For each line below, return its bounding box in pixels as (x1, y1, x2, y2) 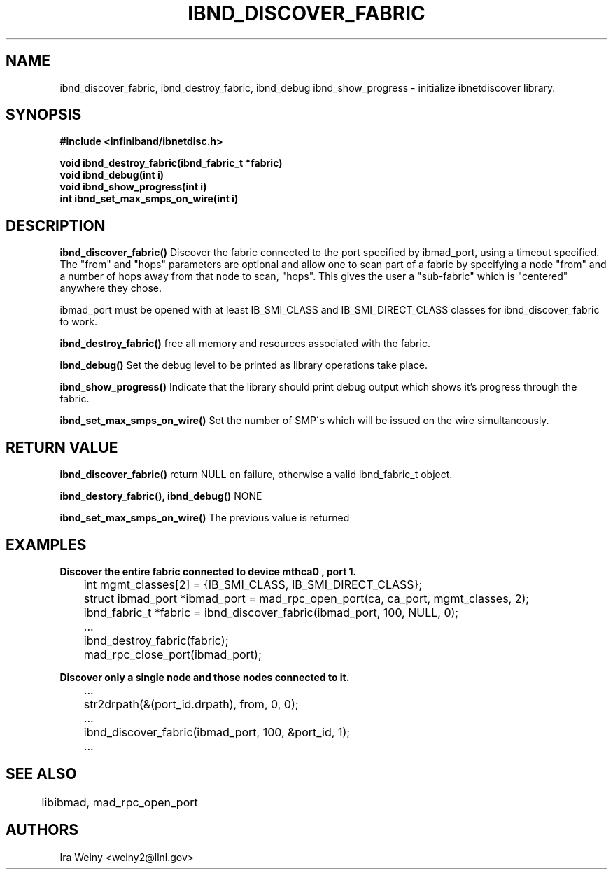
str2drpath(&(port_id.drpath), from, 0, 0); (83, 696, 299, 711)
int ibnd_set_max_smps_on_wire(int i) (59, 192, 239, 205)
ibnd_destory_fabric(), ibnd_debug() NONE (59, 490, 262, 503)
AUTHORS (6, 821, 79, 839)
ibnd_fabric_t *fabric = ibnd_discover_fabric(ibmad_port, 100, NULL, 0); (83, 605, 459, 619)
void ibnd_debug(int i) (59, 169, 164, 181)
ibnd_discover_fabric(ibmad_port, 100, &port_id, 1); (83, 724, 351, 739)
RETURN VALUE (6, 438, 118, 456)
